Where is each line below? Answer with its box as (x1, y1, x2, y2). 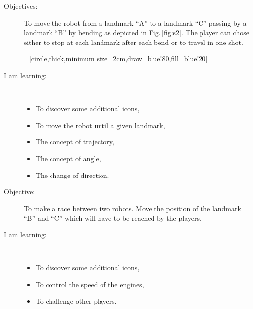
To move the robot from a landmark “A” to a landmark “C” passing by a (24, 17, 247, 28)
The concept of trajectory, (35, 136, 114, 147)
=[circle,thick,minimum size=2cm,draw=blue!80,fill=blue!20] (24, 53, 208, 64)
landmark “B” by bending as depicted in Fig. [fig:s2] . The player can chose (24, 27, 249, 38)
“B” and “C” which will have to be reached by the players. (24, 213, 202, 223)
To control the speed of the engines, (35, 279, 144, 289)
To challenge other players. (35, 296, 117, 306)
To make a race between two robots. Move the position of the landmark (24, 203, 241, 213)
